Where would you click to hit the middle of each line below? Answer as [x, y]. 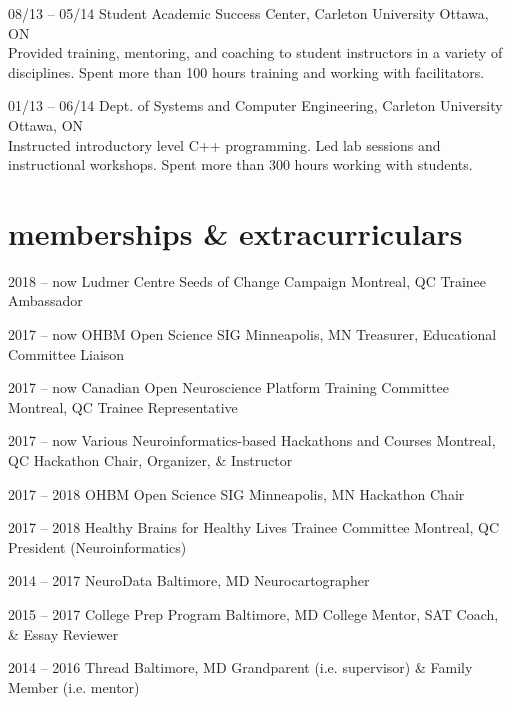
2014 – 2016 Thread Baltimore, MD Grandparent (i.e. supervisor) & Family [240, 667]
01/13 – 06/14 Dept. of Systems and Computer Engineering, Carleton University [255, 105]
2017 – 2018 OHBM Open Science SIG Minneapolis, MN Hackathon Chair [236, 493]
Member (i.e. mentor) [74, 686]
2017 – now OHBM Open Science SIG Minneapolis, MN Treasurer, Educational [252, 334]
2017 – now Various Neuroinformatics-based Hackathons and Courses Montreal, [252, 440]
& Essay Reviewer [63, 633]
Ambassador [45, 300]
